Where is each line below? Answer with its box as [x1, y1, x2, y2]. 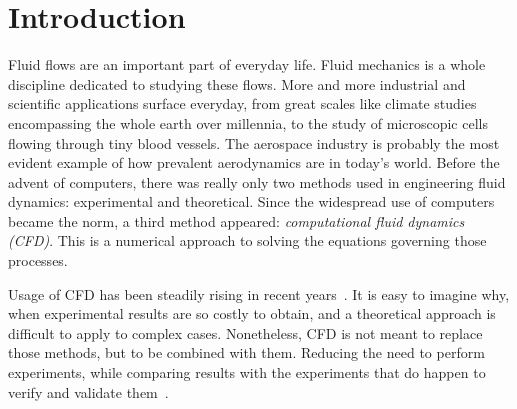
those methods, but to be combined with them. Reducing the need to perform [8, 342, 485, 363]
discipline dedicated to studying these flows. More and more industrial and [8, 73, 466, 94]
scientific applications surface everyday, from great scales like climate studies [8, 93, 477, 114]
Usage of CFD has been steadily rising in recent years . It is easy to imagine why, [8, 283, 510, 304]
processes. [8, 250, 68, 271]
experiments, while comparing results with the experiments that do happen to [8, 362, 486, 383]
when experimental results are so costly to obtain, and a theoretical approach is [8, 303, 496, 324]
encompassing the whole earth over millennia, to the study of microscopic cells [8, 112, 488, 133]
